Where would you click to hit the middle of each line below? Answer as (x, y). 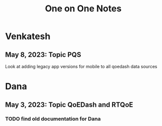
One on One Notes (83, 9)
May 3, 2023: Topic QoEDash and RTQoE (69, 105)
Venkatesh (28, 36)
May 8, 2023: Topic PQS (43, 55)
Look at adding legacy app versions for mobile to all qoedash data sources (81, 66)
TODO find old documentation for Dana (53, 119)
